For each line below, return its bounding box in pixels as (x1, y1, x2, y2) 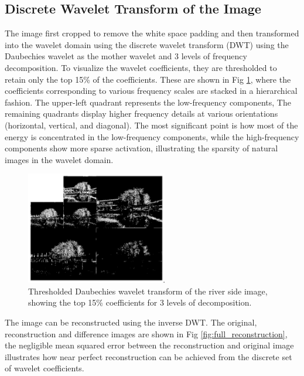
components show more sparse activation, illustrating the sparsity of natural (5, 142, 278, 154)
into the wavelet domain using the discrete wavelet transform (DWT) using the (5, 38, 289, 50)
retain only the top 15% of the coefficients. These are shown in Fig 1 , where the (5, 73, 291, 85)
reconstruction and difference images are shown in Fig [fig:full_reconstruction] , (5, 327, 288, 340)
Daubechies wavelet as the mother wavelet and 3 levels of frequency (5, 50, 247, 62)
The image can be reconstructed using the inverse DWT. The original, (5, 316, 257, 328)
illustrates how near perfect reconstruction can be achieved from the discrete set (5, 350, 292, 363)
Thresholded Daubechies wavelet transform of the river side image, (28, 284, 268, 297)
